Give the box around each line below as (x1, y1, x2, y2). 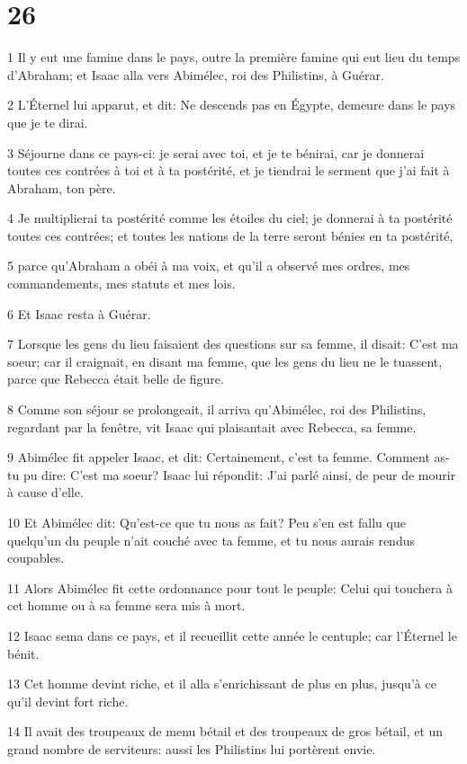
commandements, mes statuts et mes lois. (7, 274, 236, 293)
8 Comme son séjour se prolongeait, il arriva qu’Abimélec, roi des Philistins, (7, 400, 427, 419)
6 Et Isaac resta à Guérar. (7, 304, 151, 323)
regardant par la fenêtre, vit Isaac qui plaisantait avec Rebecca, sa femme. (7, 417, 417, 436)
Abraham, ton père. (7, 178, 116, 197)
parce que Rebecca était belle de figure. (7, 369, 224, 388)
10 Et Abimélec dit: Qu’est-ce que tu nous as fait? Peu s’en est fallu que (7, 513, 406, 531)
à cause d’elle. (7, 483, 84, 502)
